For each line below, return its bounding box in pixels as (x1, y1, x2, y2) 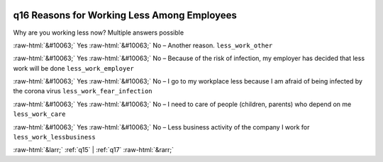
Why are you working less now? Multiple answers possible (13, 28, 184, 37)
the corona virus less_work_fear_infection (13, 87, 152, 96)
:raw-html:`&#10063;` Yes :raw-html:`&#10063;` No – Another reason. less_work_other (13, 41, 273, 50)
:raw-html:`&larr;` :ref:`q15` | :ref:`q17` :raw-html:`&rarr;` (13, 146, 174, 154)
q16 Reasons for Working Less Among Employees (13, 9, 238, 21)
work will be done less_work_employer (13, 64, 135, 72)
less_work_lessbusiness (13, 133, 96, 141)
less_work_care (13, 110, 67, 118)
